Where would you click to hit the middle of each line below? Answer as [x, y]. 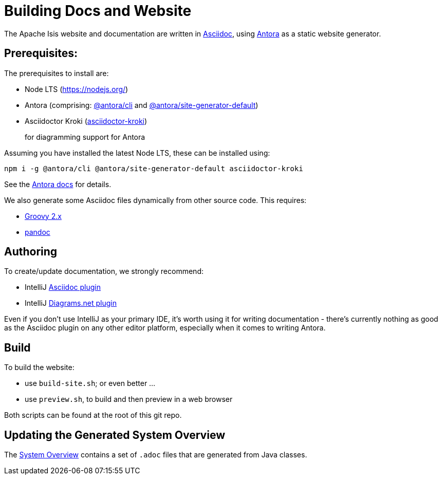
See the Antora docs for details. [58, 184]
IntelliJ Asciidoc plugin [63, 287]
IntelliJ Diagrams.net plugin [71, 303]
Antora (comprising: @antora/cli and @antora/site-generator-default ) [142, 105]
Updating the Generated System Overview [115, 435]
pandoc [38, 232]
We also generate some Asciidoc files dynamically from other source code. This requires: [155, 200]
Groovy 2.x [43, 216]
